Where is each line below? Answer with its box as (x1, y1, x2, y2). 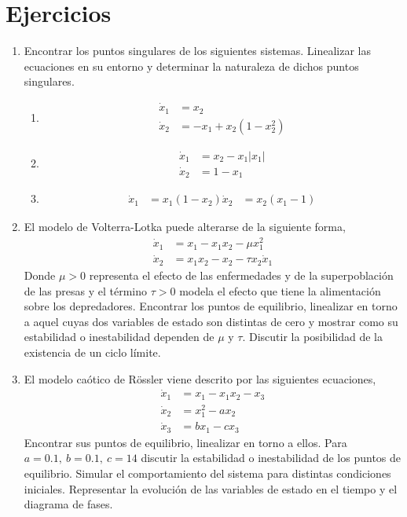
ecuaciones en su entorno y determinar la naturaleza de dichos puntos (24, 57, 359, 74)
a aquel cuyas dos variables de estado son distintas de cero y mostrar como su (24, 313, 398, 329)
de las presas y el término (24, 282, 148, 299)
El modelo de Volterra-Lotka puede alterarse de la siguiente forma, (24, 218, 346, 235)
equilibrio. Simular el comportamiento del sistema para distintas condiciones (24, 464, 391, 481)
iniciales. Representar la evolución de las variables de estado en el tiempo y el (24, 480, 398, 497)
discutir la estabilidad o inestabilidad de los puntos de (141, 449, 401, 466)
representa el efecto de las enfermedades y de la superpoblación (89, 266, 394, 283)
